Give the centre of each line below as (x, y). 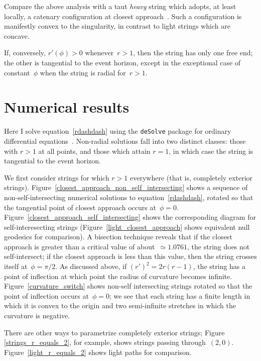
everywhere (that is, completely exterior (191, 177)
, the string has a (219, 266)
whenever (99, 53)
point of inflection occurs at (46, 295)
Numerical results (67, 107)
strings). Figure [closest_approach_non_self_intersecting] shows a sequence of (126, 187)
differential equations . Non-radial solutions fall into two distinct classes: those (125, 141)
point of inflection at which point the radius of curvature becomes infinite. (118, 276)
